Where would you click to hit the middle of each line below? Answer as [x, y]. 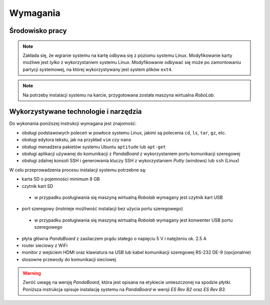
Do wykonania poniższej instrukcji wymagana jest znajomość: [73, 124]
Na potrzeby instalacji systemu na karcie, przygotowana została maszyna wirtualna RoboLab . [119, 95]
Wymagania [35, 13]
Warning [32, 273]
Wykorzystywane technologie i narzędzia [75, 112]
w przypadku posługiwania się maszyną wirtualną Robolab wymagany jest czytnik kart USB [128, 197]
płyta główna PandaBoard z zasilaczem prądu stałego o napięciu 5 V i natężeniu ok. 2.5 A [114, 238]
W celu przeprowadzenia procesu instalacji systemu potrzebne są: [78, 170]
